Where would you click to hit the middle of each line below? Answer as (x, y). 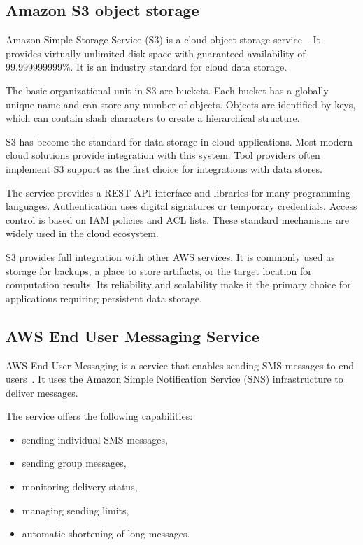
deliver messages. (42, 392)
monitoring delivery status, (80, 487)
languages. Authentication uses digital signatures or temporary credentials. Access (181, 206)
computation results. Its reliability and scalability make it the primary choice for (178, 284)
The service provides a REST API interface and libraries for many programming (178, 192)
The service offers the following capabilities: (99, 416)
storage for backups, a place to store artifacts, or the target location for (159, 270)
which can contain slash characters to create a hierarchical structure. (153, 118)
